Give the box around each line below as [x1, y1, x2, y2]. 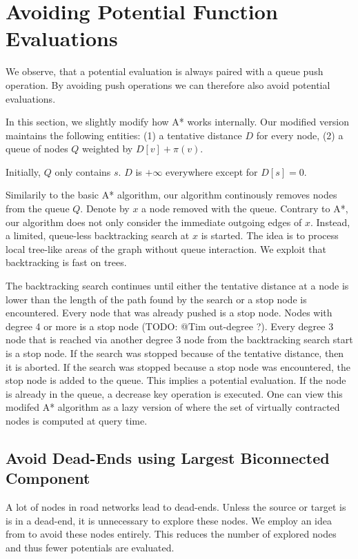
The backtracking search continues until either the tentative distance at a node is [6, 278, 349, 293]
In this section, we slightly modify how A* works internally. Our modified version [6, 114, 349, 129]
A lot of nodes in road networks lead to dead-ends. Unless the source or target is [6, 500, 346, 514]
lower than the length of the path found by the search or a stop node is [6, 292, 307, 306]
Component [6, 467, 90, 489]
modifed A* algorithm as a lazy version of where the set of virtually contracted [6, 400, 340, 414]
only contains [54, 164, 111, 179]
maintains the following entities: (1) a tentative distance [6, 128, 242, 142]
